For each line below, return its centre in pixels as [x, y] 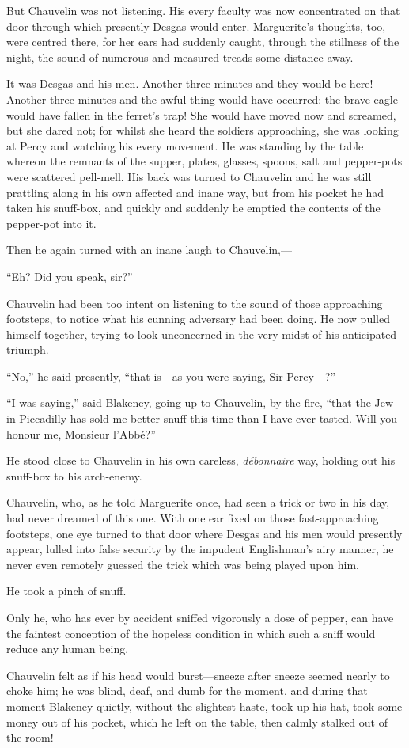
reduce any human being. [68, 649]
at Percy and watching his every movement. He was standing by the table [185, 145]
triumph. [28, 349]
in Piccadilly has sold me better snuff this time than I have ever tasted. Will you [202, 418]
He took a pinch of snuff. [66, 591]
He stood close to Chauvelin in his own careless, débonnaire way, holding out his [201, 460]
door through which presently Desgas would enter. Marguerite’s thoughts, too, [196, 26]
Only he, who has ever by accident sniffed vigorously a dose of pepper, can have [200, 617]
